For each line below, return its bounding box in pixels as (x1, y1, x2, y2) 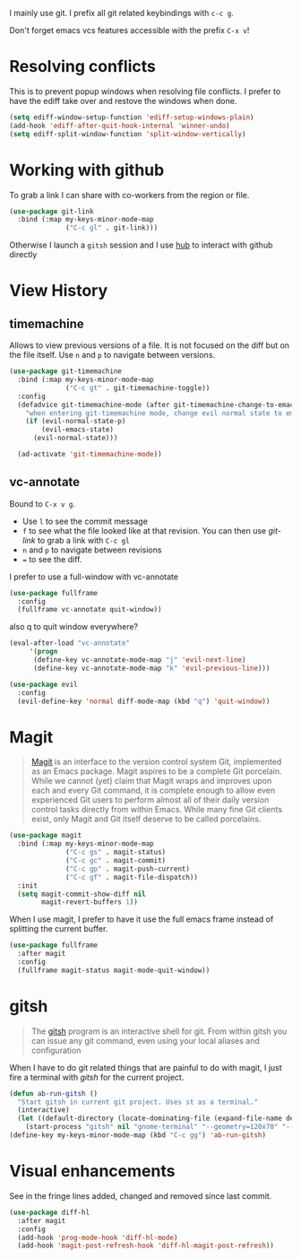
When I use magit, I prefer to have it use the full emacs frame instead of (9, 914, 274, 925)
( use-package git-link (9, 206, 94, 216)
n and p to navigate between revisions (21, 544, 162, 555)
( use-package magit (9, 831, 82, 840)
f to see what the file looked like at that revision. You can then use (21, 525, 267, 536)
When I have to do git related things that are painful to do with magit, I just (9, 1062, 282, 1072)
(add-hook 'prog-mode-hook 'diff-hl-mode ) (17, 1233, 178, 1242)
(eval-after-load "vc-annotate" (9, 638, 130, 648)
